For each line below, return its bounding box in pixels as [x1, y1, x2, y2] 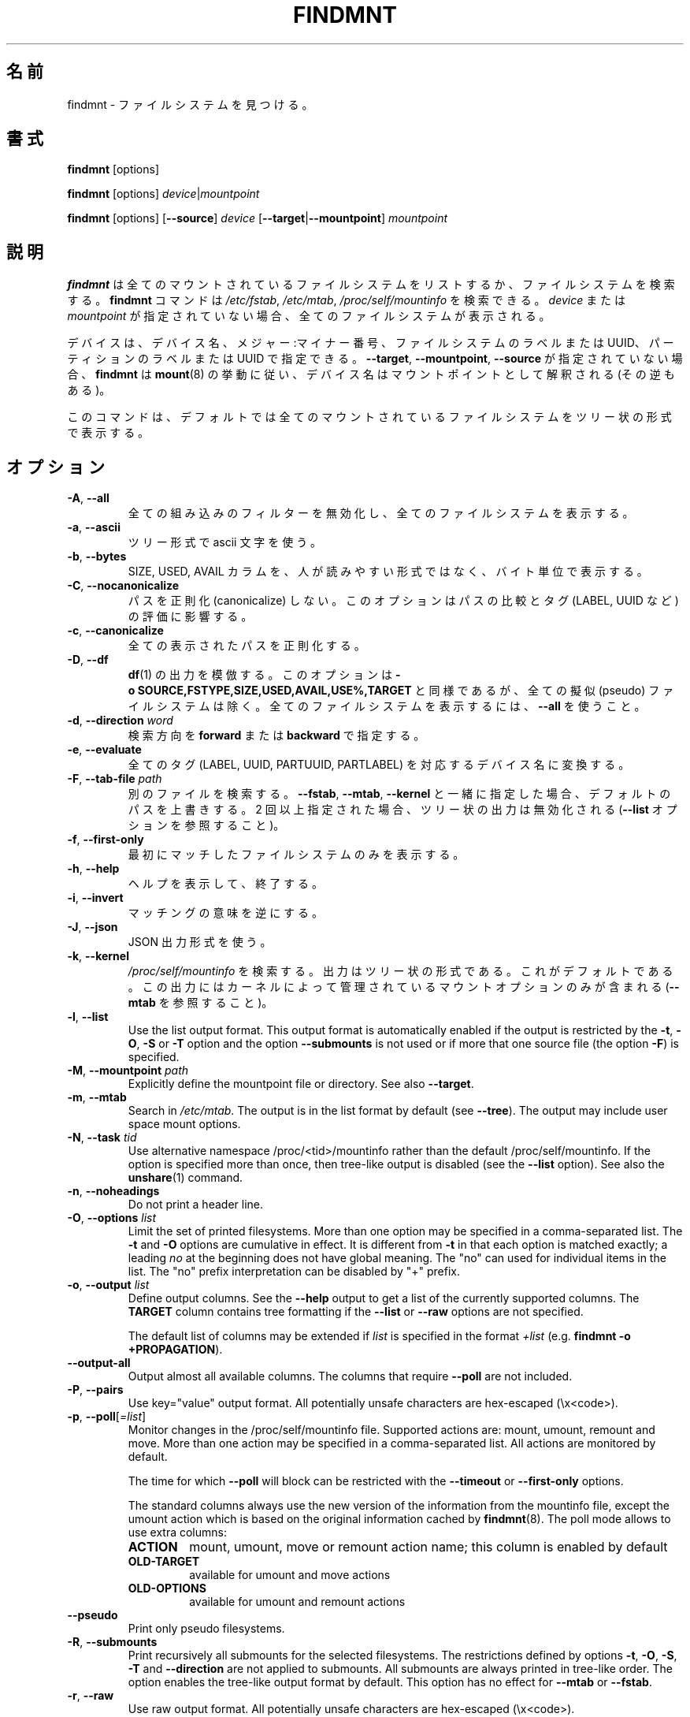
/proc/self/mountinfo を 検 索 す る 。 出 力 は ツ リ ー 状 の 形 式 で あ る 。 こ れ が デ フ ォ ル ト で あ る [128, 964, 673, 978]
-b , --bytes [67, 549, 127, 564]
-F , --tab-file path [67, 772, 162, 786]
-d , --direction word [67, 713, 173, 728]
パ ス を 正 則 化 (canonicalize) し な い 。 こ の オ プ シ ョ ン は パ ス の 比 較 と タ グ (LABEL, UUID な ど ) [128, 594, 679, 608]
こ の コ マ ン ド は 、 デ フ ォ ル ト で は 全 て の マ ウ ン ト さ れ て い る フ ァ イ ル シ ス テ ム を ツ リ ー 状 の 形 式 [67, 410, 672, 424]
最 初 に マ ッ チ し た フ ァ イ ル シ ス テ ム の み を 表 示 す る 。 [128, 847, 465, 862]
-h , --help [67, 862, 120, 876]
